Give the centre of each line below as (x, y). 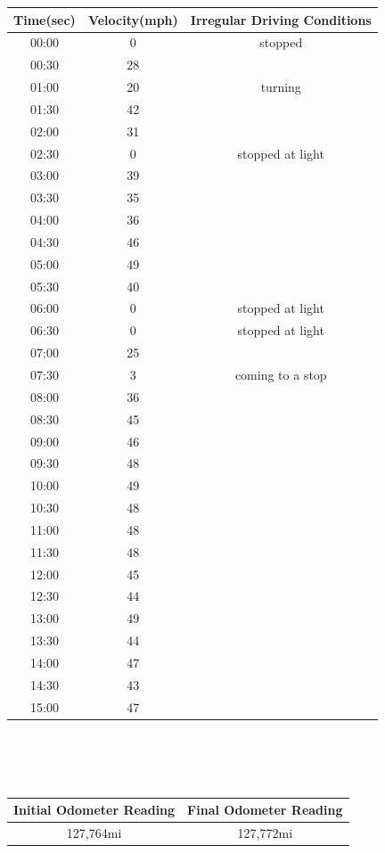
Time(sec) (45, 19)
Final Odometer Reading (265, 810)
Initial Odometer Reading (94, 810)
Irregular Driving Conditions (281, 19)
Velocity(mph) (133, 19)
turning (281, 87)
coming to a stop (281, 374)
